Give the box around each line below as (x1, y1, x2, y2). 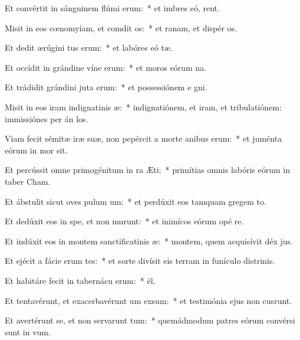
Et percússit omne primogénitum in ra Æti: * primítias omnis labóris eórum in (5, 164, 291, 176)
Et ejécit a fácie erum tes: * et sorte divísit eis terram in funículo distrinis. (5, 254, 275, 267)
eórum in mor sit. (5, 143, 68, 156)
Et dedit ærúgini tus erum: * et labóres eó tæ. (5, 41, 173, 54)
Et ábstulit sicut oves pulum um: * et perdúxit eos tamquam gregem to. (5, 195, 266, 207)
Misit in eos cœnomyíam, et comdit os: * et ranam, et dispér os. (5, 21, 237, 34)
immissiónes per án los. (5, 112, 88, 125)
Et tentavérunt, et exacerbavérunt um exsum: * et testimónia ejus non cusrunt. (5, 294, 292, 306)
